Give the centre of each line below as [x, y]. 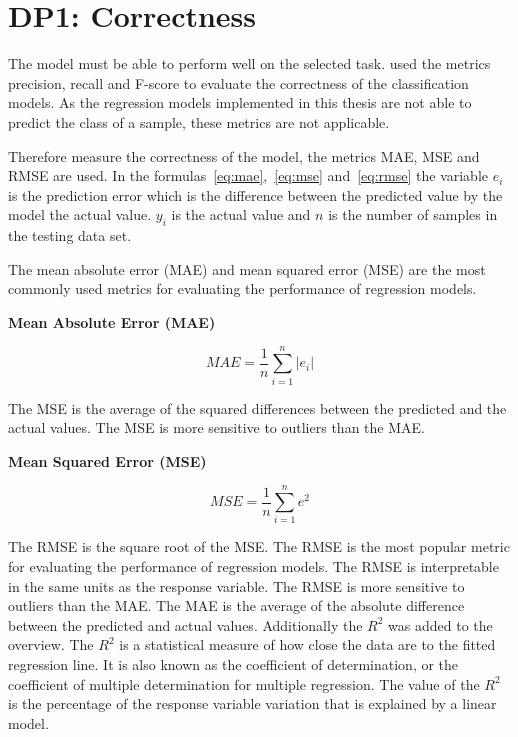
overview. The [51, 644]
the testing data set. [70, 235]
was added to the [440, 624]
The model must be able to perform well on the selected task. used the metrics [249, 63]
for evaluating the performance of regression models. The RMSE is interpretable [253, 566]
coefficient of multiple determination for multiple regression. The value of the [244, 683]
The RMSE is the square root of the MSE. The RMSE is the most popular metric [259, 546]
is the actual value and [241, 214]
